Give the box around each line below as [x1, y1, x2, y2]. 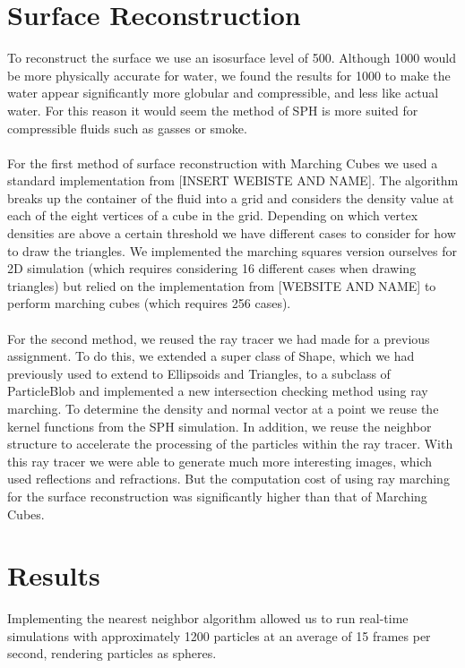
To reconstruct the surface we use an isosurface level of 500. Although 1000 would [7, 48, 457, 67]
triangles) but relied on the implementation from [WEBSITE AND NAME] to [7, 276, 436, 295]
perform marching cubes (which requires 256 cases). [7, 294, 291, 313]
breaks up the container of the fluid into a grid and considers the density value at [7, 188, 454, 207]
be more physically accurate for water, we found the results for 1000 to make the [7, 65, 451, 84]
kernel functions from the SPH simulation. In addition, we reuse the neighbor [7, 416, 432, 435]
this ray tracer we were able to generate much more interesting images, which [7, 451, 433, 470]
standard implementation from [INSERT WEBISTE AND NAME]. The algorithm [7, 171, 459, 190]
